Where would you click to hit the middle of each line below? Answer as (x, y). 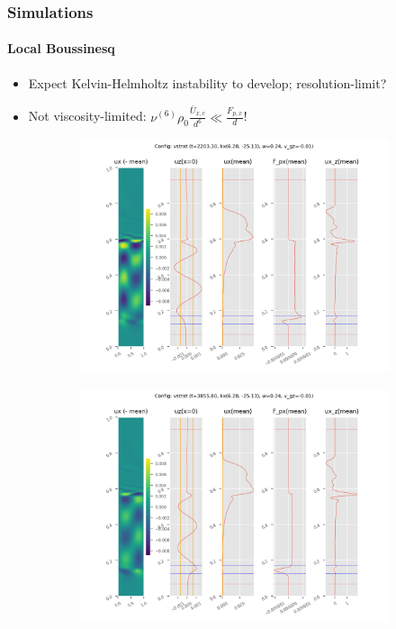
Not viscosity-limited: (87, 116)
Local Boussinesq (61, 48)
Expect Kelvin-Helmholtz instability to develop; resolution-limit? (207, 82)
